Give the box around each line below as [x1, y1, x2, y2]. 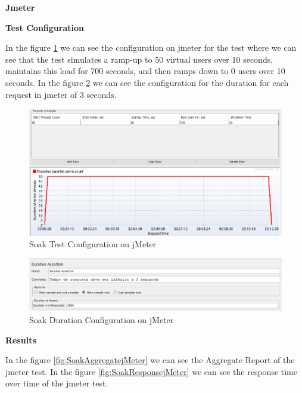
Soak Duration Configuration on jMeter [29, 313, 174, 326]
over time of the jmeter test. [5, 377, 108, 389]
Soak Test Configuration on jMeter [29, 238, 157, 250]
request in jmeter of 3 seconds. [5, 88, 117, 100]
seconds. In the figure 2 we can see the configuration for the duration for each [5, 76, 289, 88]
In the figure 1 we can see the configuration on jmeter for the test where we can [5, 41, 297, 54]
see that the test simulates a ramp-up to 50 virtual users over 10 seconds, [5, 53, 273, 65]
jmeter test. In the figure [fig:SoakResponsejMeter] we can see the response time [5, 365, 297, 377]
